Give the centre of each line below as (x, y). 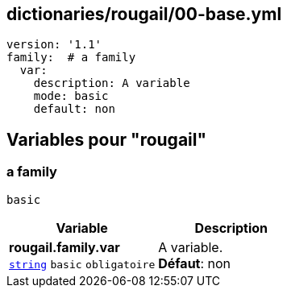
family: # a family (71, 58)
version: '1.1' (54, 45)
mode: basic (71, 96)
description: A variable (112, 83)
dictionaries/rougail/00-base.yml (144, 14)
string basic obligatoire (82, 264)
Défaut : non (195, 263)
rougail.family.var (64, 247)
